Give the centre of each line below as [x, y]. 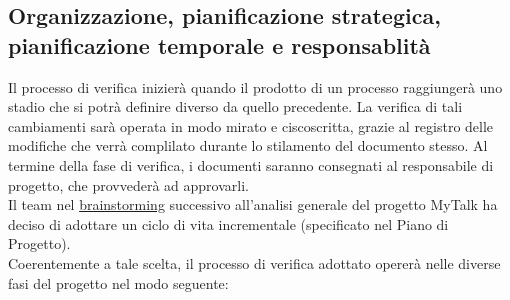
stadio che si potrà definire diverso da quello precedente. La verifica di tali [235, 106]
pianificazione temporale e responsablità [219, 44]
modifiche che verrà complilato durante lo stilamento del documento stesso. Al [248, 145]
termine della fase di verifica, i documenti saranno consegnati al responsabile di [251, 164]
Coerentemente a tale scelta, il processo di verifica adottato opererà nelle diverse [254, 262]
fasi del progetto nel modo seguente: [118, 282]
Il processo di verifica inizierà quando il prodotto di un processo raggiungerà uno [255, 86]
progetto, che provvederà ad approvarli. [128, 184]
